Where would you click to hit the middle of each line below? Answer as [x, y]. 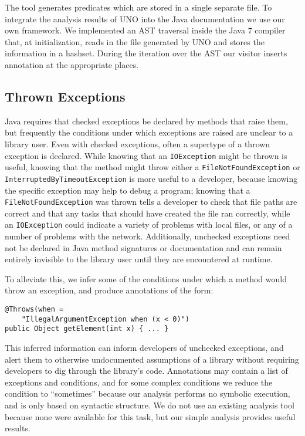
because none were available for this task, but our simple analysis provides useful [150, 416]
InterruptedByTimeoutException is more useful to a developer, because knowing [151, 178]
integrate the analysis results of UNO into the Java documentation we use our [145, 18]
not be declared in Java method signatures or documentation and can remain [143, 247]
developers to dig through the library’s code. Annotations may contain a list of [146, 371]
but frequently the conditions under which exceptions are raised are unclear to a [149, 132]
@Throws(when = [34, 309]
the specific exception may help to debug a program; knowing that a [128, 190]
